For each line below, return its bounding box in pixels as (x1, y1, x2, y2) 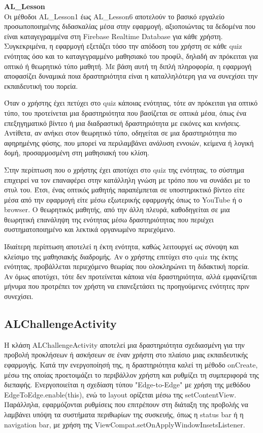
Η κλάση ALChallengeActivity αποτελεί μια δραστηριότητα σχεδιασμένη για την (4, 339, 245, 350)
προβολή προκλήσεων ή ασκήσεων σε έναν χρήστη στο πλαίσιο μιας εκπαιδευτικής (4, 349, 248, 360)
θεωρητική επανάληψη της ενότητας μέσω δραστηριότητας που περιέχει (4, 214, 214, 224)
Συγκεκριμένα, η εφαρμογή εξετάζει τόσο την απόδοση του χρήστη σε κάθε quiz (4, 41, 242, 51)
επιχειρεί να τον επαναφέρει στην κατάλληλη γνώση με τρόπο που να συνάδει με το (4, 174, 250, 185)
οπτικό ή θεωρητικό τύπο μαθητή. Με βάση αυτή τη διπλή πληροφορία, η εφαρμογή (4, 60, 252, 71)
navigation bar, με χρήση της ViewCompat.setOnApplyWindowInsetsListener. (4, 419, 245, 429)
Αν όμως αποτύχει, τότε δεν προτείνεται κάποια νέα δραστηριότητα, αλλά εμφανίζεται (4, 271, 257, 281)
